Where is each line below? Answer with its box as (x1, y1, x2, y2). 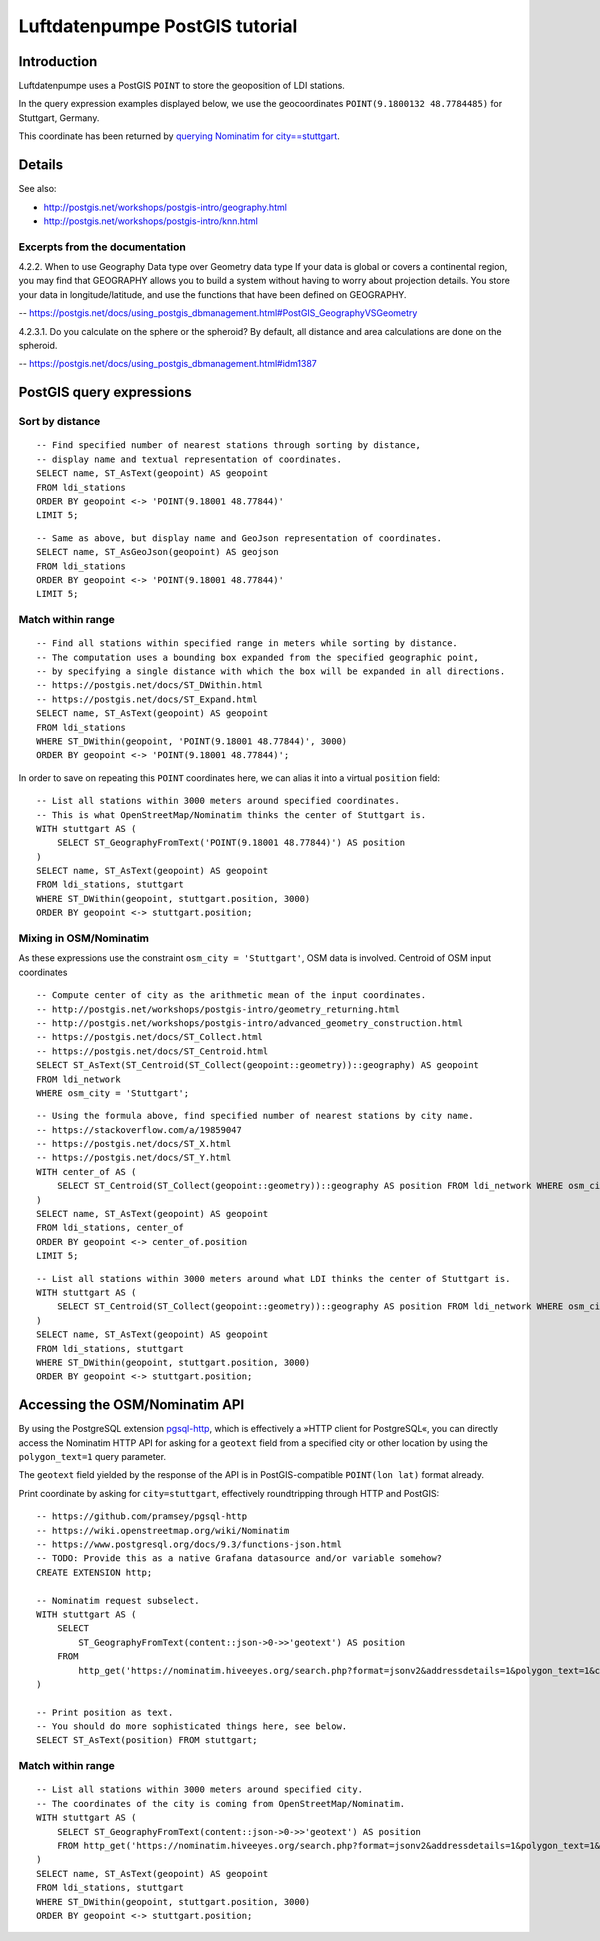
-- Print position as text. (36, 1706, 174, 1718)
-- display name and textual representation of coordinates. (36, 453, 342, 465)
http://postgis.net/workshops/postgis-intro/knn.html (43, 215, 259, 227)
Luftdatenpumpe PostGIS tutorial (18, 15, 298, 37)
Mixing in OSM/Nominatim (18, 931, 150, 945)
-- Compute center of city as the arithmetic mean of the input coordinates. (36, 990, 427, 1001)
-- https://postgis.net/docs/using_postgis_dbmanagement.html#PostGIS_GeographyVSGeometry (18, 307, 418, 319)
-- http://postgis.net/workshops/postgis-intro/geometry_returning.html (36, 1003, 400, 1015)
